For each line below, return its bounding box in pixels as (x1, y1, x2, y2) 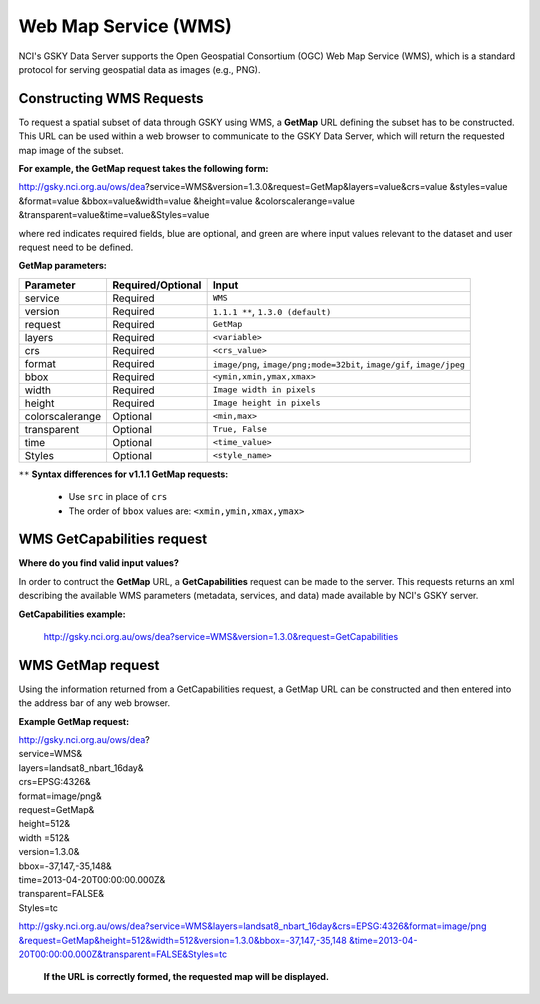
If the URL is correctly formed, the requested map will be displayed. (43, 971, 330, 983)
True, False (212, 424, 267, 435)
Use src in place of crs (68, 491, 168, 503)
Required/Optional (111, 278, 202, 292)
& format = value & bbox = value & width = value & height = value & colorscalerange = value (18, 195, 355, 207)
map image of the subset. (18, 144, 124, 156)
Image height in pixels (212, 398, 321, 409)
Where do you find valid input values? (18, 557, 179, 569)
